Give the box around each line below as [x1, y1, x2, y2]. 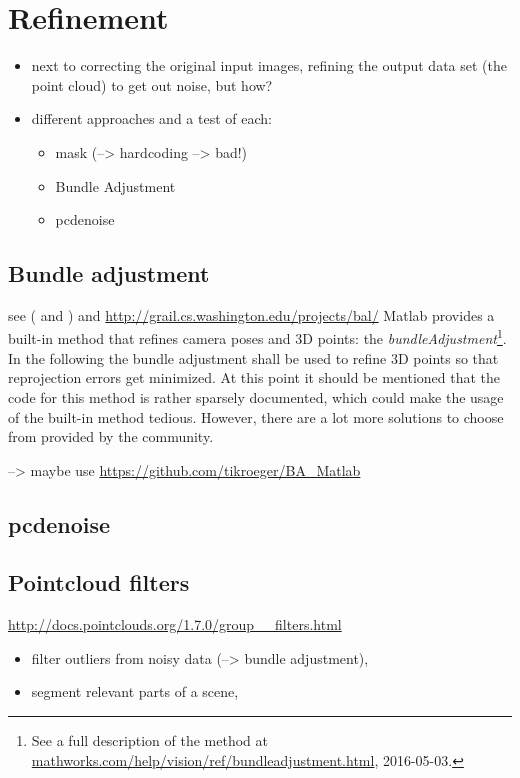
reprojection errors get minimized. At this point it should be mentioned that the [8, 367, 501, 388]
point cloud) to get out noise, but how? [31, 74, 273, 95]
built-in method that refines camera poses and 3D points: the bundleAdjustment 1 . [8, 325, 507, 349]
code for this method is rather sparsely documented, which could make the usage [8, 386, 504, 407]
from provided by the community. [8, 426, 214, 447]
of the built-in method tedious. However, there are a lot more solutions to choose [8, 406, 504, 427]
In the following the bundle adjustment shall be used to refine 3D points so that [8, 347, 499, 368]
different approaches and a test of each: [31, 108, 272, 129]
